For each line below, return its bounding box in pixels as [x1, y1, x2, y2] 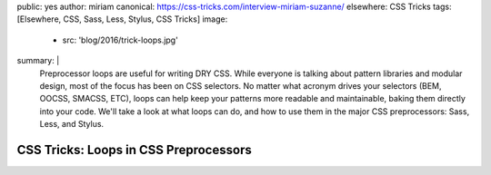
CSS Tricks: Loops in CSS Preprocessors [16, 141, 252, 158]
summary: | [16, 55, 60, 66]
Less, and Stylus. [39, 119, 105, 130]
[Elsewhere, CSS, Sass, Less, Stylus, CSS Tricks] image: [16, 14, 228, 24]
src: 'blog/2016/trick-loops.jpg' [62, 34, 179, 45]
